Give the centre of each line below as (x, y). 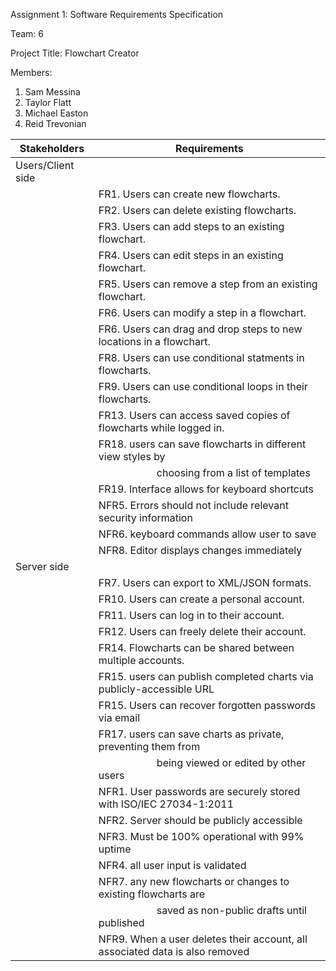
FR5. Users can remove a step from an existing (208, 284)
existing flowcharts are (152, 894)
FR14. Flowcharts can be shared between (196, 647)
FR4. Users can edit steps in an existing (191, 255)
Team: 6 (27, 33)
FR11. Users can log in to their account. (191, 615)
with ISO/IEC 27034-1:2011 (166, 804)
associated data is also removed (174, 951)
